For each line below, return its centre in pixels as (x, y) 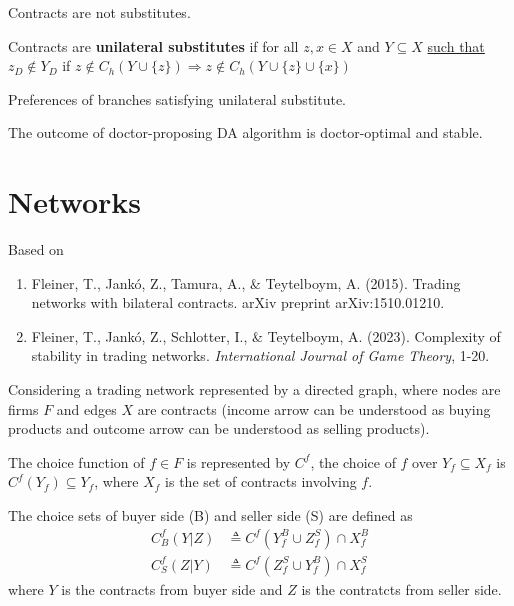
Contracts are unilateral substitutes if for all (153, 45)
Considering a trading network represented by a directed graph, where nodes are (254, 389)
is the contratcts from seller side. (401, 588)
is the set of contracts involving (261, 481)
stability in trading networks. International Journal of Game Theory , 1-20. (260, 355)
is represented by (238, 461)
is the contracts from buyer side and (172, 588)
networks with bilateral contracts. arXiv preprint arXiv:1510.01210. (238, 302)
